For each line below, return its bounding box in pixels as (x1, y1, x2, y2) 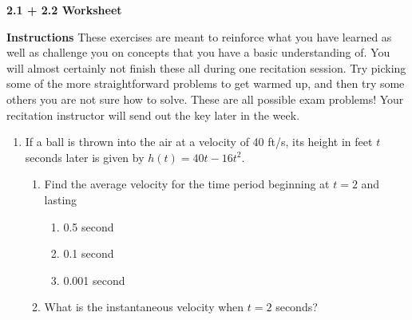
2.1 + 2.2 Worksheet (6, 2, 122, 18)
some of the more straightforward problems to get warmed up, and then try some (6, 75, 405, 92)
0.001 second (63, 271, 125, 288)
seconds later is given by (25, 148, 145, 165)
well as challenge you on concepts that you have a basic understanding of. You (6, 44, 390, 61)
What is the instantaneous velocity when (44, 298, 244, 315)
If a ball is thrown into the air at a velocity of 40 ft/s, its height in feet (25, 133, 373, 150)
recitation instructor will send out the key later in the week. (6, 106, 300, 123)
